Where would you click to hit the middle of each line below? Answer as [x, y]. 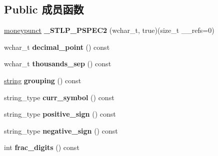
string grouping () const [43, 80]
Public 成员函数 [44, 9]
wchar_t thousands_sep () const [58, 64]
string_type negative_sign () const [61, 130]
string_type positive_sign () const [60, 114]
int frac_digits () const [42, 147]
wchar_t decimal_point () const [57, 47]
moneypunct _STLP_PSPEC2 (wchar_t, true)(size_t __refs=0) [109, 30]
